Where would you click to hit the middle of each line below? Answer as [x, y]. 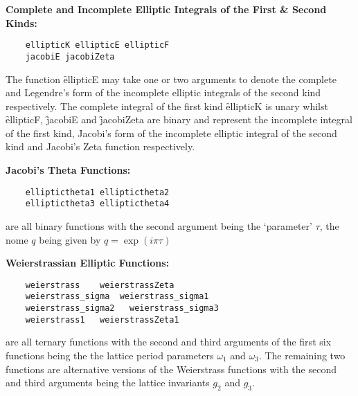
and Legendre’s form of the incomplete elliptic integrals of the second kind [163, 92]
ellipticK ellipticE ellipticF [97, 45]
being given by [70, 239]
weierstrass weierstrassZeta [100, 285]
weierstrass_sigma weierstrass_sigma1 [117, 297]
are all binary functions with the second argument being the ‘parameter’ [159, 225]
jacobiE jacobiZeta [70, 56]
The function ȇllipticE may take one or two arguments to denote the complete [171, 79]
